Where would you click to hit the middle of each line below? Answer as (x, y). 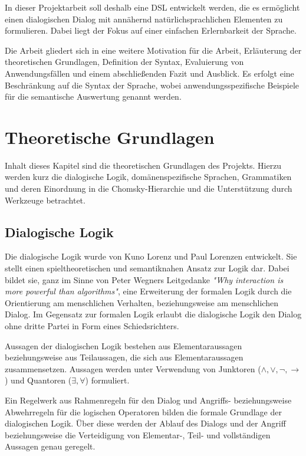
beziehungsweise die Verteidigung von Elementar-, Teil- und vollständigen (138, 434)
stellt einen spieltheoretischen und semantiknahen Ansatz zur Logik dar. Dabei (147, 268)
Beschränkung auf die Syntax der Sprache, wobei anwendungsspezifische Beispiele (152, 85)
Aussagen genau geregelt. (50, 446)
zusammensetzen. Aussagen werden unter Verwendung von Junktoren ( (133, 368)
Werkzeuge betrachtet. (45, 200)
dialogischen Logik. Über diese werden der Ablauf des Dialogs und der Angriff (145, 423)
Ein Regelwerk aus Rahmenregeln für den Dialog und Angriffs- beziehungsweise (148, 400)
